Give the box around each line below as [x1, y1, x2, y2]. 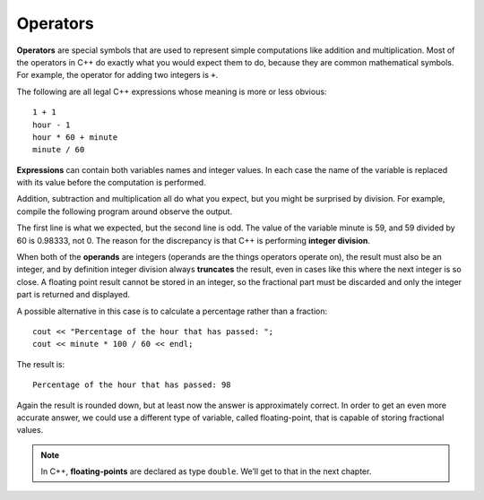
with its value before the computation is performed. [16, 177, 206, 188]
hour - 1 [32, 119, 71, 130]
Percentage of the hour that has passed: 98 [32, 380, 232, 390]
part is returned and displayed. [16, 289, 130, 300]
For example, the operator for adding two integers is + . [16, 70, 219, 81]
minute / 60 [32, 144, 85, 155]
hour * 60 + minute [32, 132, 118, 142]
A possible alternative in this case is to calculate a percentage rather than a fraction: [16, 306, 328, 316]
